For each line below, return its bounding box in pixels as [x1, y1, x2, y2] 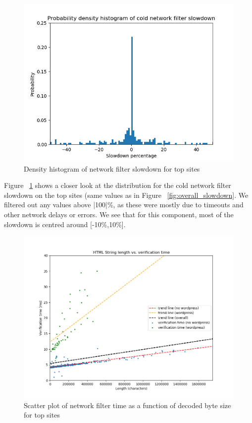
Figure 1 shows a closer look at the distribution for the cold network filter [4, 180, 231, 190]
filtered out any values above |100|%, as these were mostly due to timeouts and [4, 199, 244, 210]
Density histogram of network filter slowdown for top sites [24, 163, 200, 174]
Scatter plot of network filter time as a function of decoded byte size [24, 400, 231, 410]
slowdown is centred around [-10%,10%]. [4, 219, 126, 229]
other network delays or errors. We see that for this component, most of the [4, 209, 234, 219]
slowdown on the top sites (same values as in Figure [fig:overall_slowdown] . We [4, 189, 249, 200]
